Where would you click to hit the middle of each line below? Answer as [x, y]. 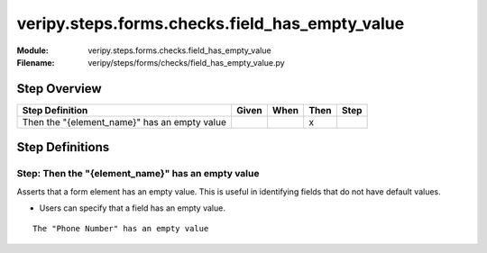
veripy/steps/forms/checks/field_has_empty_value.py [186, 62]
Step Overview [60, 89]
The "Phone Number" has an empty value [121, 229]
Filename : [36, 62]
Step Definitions [63, 147]
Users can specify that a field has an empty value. [132, 208]
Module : [32, 50]
